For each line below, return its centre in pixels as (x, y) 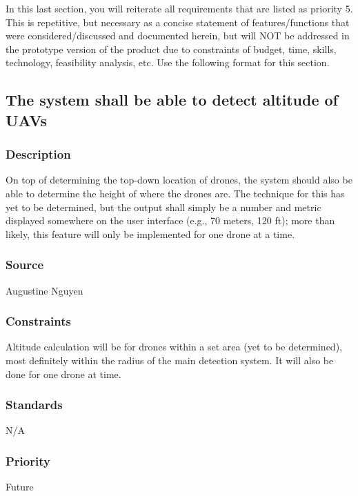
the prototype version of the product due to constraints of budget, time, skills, (171, 49)
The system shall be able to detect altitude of (172, 100)
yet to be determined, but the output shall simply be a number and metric (163, 207)
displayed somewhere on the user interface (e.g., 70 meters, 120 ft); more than (170, 220)
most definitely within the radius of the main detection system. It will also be (170, 360)
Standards (34, 405)
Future (20, 487)
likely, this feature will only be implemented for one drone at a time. (150, 234)
